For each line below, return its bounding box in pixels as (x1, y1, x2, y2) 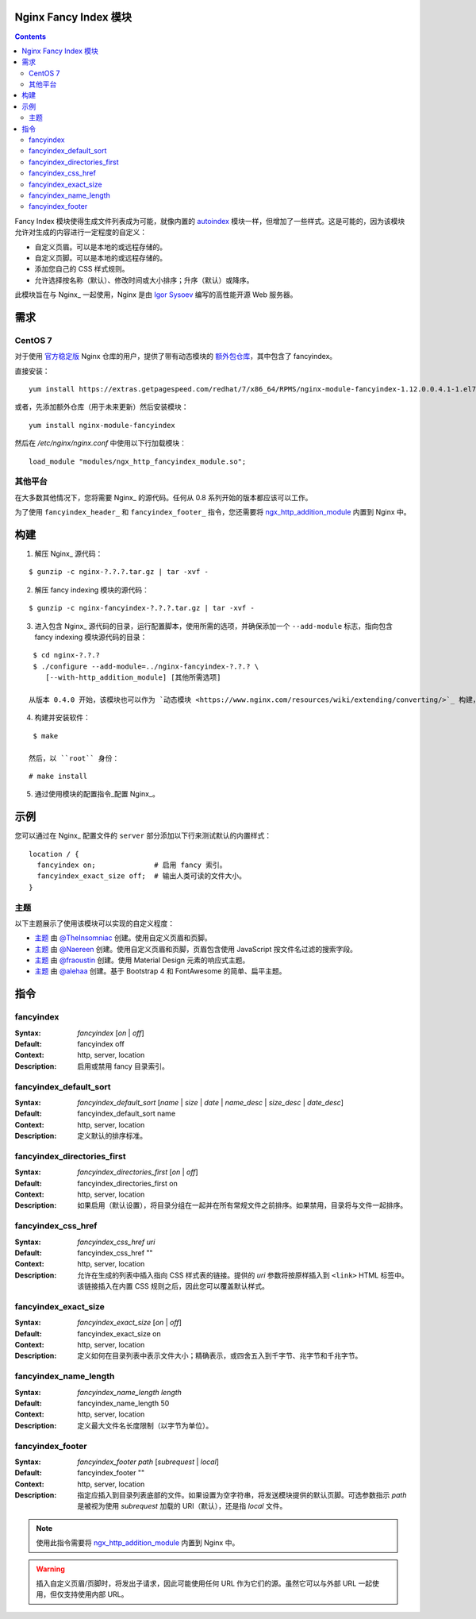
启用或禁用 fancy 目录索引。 (77, 1061, 170, 1071)
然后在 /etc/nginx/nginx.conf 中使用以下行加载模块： (14, 438, 186, 448)
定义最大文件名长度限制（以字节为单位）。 (77, 1420, 213, 1430)
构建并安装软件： (34, 713, 90, 723)
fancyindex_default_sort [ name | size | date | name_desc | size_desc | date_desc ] (77, 1097, 344, 1107)
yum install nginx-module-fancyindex (29, 421, 176, 430)
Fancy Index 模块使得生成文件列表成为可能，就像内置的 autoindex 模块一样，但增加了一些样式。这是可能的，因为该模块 (14, 216, 405, 226)
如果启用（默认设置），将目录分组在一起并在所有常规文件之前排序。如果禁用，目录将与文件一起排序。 (77, 1201, 408, 1210)
